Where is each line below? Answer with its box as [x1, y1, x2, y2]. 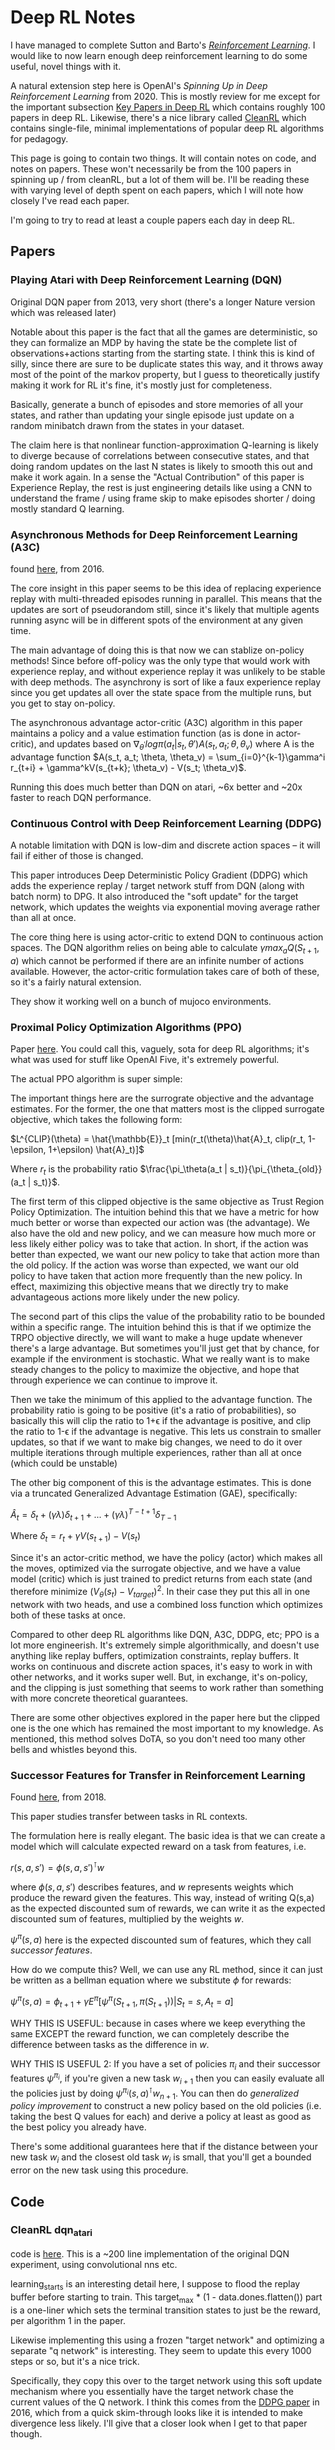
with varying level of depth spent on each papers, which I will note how [10, 184, 304, 196]
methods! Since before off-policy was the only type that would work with [10, 654, 311, 666]
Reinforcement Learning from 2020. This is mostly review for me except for [10, 90, 321, 102]
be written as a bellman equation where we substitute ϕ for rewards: [10, 1974, 292, 1986]
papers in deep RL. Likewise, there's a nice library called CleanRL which [10, 111, 307, 123]
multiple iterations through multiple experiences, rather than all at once [10, 1446, 302, 1458]
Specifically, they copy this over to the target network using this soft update [10, 2374, 323, 2386]
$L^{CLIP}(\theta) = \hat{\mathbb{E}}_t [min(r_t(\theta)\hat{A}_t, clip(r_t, [10, 1133, 307, 1145]
